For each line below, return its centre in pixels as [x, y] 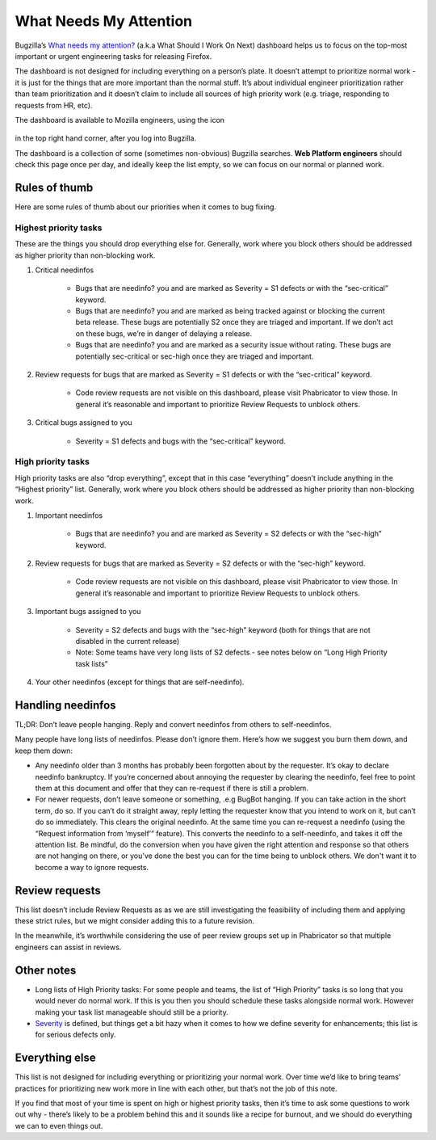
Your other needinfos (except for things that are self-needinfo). [140, 682]
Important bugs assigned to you [88, 612]
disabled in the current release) [128, 642]
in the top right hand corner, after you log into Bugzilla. [106, 138]
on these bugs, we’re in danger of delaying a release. [164, 333]
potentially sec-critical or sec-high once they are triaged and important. [195, 356]
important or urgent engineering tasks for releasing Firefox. [113, 56]
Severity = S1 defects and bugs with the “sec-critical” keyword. [180, 441]
